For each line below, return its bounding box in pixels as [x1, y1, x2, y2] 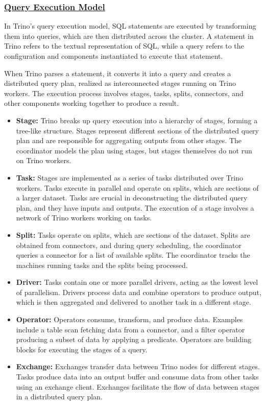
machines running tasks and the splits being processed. [16, 259, 188, 270]
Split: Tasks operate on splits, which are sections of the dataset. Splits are [16, 229, 250, 240]
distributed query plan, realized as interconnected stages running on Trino [4, 78, 236, 88]
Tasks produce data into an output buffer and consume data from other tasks [16, 371, 259, 382]
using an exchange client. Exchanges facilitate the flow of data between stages [16, 381, 259, 392]
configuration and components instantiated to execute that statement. [4, 51, 223, 61]
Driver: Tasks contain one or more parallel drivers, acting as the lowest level [16, 277, 258, 287]
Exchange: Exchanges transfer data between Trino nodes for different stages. [16, 361, 260, 372]
